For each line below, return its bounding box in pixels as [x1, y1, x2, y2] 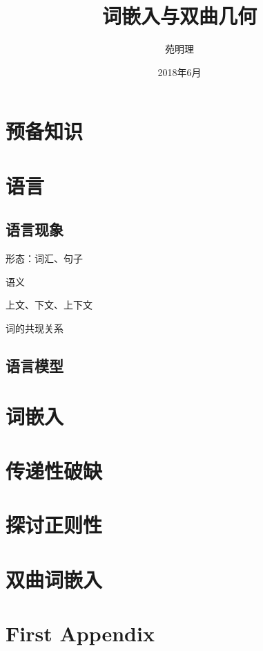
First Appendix [6, 618, 155, 647]
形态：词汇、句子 [6, 251, 83, 266]
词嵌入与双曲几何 [101, 1, 257, 30]
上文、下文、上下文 [6, 297, 92, 312]
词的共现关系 [6, 320, 64, 335]
